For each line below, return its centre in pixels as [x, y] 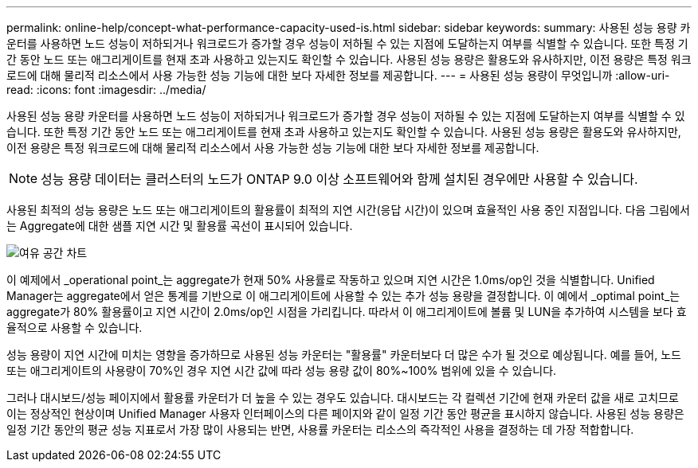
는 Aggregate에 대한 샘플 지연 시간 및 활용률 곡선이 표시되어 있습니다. [180, 226]
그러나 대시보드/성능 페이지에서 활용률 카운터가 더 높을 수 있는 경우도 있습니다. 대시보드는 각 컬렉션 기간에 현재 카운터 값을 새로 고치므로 [343, 398]
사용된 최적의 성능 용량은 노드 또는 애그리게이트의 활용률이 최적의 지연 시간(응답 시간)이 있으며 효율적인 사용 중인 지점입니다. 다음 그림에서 [348, 210]
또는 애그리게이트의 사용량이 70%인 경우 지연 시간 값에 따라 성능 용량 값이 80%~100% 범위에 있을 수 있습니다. [282, 370]
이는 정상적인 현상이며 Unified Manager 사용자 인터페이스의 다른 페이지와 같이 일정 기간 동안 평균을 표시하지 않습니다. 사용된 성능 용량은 [345, 413]
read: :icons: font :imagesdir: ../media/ [106, 90]
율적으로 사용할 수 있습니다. [75, 328]
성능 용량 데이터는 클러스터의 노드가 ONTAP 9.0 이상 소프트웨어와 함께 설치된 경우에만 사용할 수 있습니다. [339, 179]
